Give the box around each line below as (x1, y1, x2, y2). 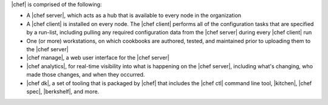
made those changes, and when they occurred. (26, 71, 145, 78)
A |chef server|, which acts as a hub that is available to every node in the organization (26, 12, 242, 19)
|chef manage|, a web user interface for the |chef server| (26, 54, 169, 62)
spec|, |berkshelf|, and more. (26, 87, 100, 95)
